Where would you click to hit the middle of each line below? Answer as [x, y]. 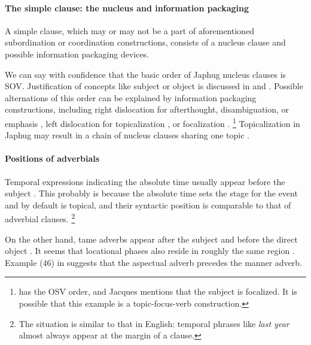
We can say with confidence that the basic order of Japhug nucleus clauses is [146, 74]
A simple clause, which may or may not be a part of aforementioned [130, 30]
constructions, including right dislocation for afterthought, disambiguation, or [147, 109]
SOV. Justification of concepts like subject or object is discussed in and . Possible [154, 86]
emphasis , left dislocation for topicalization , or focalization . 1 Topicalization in [153, 122]
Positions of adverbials [52, 158]
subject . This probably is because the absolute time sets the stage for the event [151, 193]
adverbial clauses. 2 [40, 218]
